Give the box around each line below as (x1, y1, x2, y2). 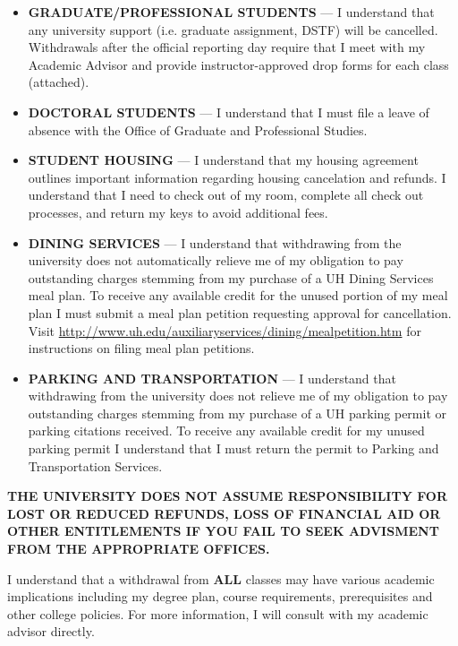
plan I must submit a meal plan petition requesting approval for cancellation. (28, 303, 452, 322)
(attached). (28, 73, 89, 91)
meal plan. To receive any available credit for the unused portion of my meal (28, 286, 448, 305)
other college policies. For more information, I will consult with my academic (7, 604, 428, 623)
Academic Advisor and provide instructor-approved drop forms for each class (28, 55, 449, 73)
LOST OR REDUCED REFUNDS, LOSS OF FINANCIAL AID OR (7, 504, 441, 522)
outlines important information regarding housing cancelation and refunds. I (28, 168, 446, 186)
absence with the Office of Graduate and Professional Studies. (28, 120, 368, 139)
